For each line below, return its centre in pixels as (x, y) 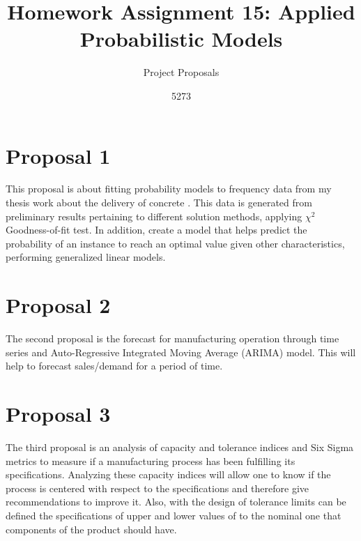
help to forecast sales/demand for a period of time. (114, 366)
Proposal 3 (58, 414)
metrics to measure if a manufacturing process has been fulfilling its (151, 460)
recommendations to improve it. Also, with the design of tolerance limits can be (176, 502)
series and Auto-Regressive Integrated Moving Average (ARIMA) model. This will (181, 352)
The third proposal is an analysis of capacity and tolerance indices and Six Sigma (180, 447)
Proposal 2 (58, 305)
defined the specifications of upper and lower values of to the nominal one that (174, 515)
